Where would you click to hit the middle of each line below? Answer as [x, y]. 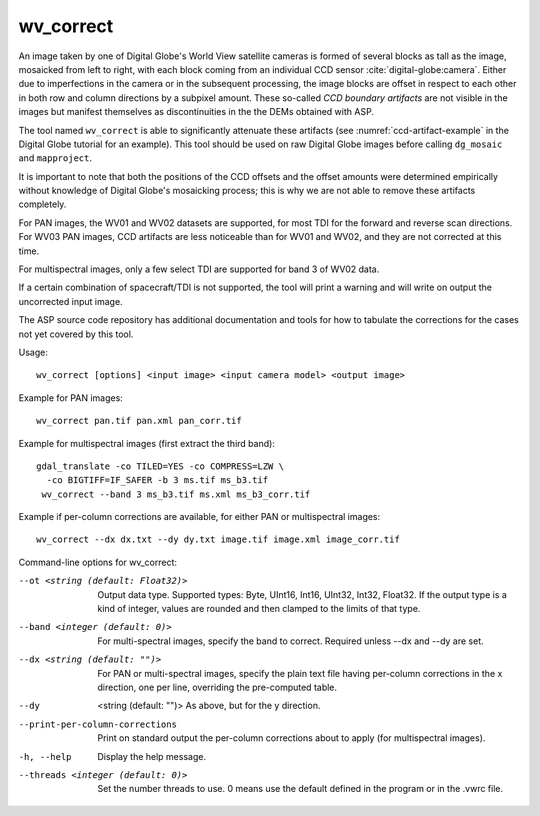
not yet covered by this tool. [76, 334]
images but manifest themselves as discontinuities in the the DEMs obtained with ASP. [196, 112]
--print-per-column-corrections [97, 724]
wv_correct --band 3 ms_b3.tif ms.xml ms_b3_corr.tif [176, 494]
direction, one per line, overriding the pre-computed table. [217, 687]
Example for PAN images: [71, 397]
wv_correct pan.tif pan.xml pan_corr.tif [139, 421]
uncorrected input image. [71, 301]
